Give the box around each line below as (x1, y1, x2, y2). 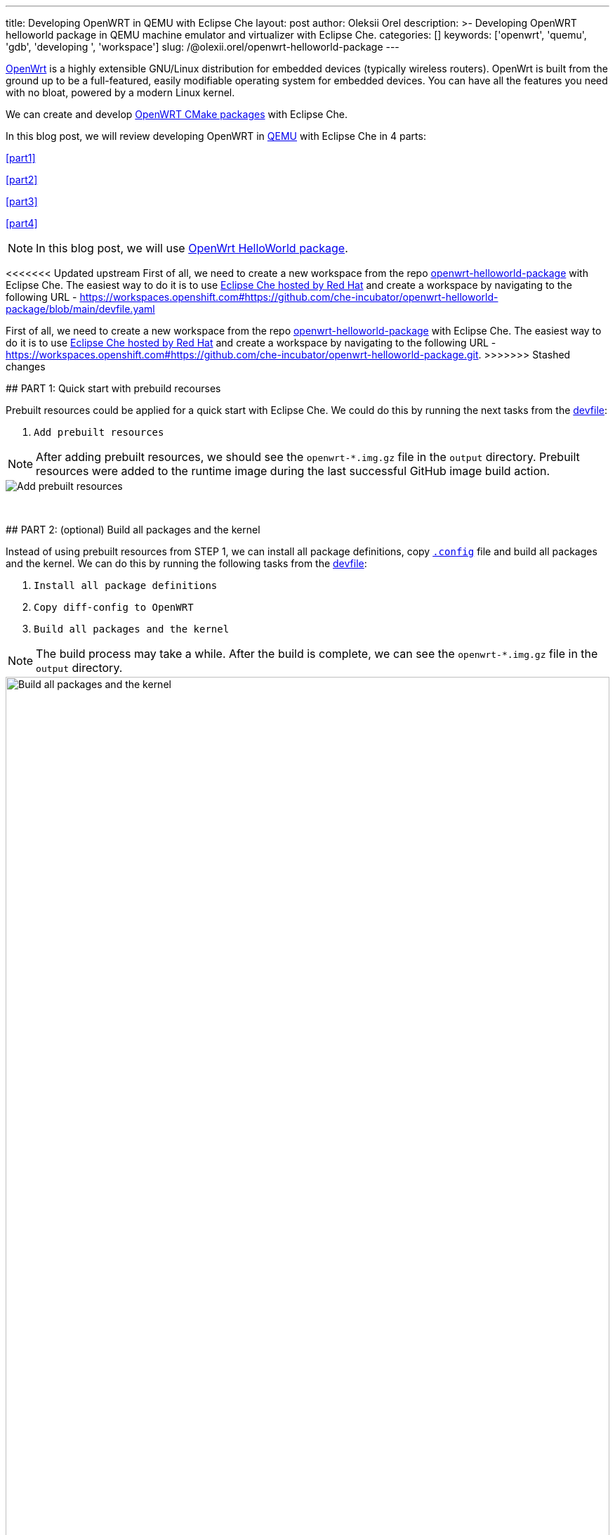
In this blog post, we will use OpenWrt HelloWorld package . (36, 241, 348, 255)
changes (6, 361, 46, 373)
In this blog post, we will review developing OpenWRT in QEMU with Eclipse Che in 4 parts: (6, 130, 426, 142)
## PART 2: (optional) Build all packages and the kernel (6, 524, 260, 536)
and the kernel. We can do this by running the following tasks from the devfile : (6, 557, 367, 569)
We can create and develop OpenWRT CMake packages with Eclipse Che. (6, 108, 348, 120)
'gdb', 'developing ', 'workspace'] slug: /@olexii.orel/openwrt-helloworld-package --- (6, 41, 399, 53)
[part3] (6, 195, 38, 207)
